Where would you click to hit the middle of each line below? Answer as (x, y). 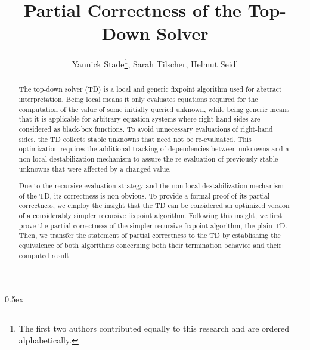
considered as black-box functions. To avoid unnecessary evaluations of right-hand (146, 128)
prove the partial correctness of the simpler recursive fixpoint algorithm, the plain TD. (153, 225)
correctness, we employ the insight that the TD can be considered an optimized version (154, 205)
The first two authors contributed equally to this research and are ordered (154, 328)
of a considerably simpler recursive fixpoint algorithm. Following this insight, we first (151, 216)
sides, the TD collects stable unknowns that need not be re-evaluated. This (135, 139)
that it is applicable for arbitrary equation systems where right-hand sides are (139, 119)
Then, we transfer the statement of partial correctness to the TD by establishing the (150, 235)
